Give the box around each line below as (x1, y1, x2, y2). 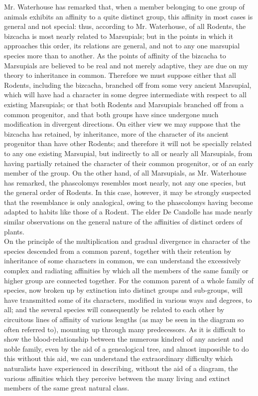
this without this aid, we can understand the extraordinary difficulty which (4, 353, 233, 364)
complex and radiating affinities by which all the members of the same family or (4, 265, 249, 276)
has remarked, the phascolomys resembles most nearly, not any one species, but (4, 177, 247, 188)
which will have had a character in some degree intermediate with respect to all (4, 89, 247, 100)
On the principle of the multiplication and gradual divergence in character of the (4, 236, 251, 246)
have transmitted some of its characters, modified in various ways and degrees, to (4, 294, 252, 305)
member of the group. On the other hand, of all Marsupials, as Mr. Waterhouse (4, 168, 247, 178)
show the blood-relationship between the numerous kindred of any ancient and (4, 334, 244, 344)
